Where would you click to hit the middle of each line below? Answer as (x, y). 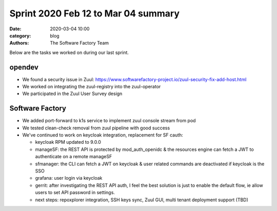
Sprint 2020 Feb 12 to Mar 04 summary (94, 13)
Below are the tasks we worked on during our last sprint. (69, 52)
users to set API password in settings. (75, 193)
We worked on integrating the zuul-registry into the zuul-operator (92, 87)
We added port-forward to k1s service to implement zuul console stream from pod (109, 121)
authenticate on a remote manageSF (74, 157)
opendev (24, 67)
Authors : (19, 43)
